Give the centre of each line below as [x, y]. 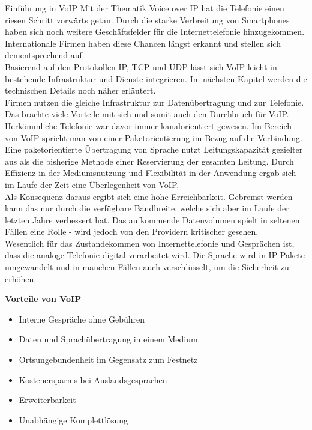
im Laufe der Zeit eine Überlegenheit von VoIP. [92, 184]
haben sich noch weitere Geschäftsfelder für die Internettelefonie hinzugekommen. [155, 32]
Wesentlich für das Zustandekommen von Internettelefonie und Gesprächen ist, [150, 243]
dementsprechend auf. [45, 55]
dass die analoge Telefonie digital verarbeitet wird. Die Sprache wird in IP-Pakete [155, 255]
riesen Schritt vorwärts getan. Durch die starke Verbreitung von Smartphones [147, 20]
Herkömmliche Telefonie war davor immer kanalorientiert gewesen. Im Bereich [148, 125]
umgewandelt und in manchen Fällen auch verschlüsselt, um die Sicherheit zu [147, 267]
